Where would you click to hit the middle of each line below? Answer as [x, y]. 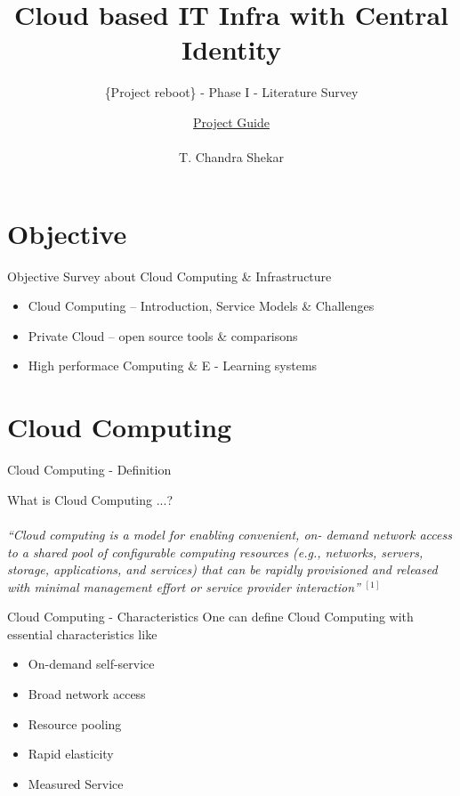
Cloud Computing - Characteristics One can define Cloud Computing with [210, 617]
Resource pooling [75, 723]
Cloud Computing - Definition [89, 470]
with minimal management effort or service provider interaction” [184, 586]
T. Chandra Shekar [231, 157]
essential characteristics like [82, 634]
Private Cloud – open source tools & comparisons [163, 335]
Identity [231, 49]
